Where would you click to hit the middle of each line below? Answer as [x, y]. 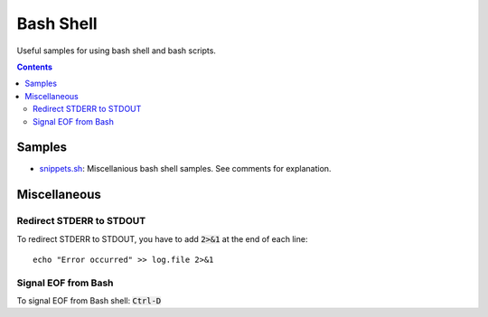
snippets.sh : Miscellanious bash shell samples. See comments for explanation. [185, 169]
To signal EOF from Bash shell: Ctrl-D [89, 301]
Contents [35, 67]
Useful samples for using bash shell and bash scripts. [117, 51]
